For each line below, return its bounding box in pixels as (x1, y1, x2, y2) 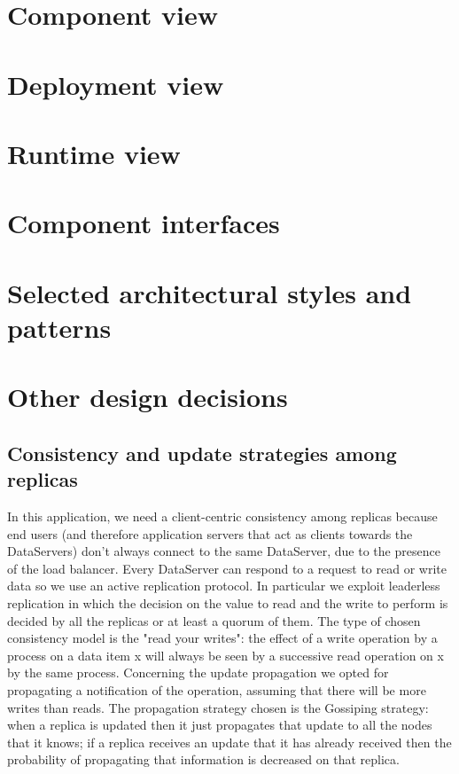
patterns (7, 309, 112, 345)
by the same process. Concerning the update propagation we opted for (7, 663, 389, 682)
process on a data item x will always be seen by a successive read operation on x (7, 645, 444, 664)
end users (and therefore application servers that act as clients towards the (7, 524, 413, 543)
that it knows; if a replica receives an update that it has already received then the (7, 732, 452, 751)
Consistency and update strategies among (7, 439, 397, 466)
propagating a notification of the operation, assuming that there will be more (7, 680, 426, 699)
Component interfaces (7, 205, 280, 241)
